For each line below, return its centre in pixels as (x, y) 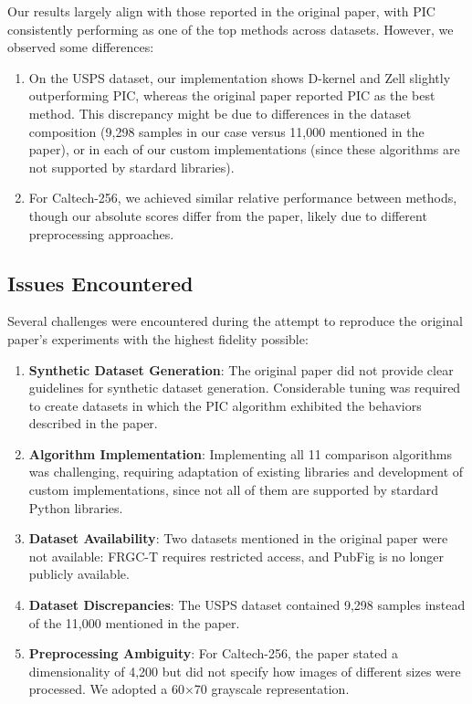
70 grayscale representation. (272, 689)
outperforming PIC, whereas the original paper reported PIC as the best (232, 95)
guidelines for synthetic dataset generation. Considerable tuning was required (245, 388)
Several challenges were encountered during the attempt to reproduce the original (235, 321)
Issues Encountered (100, 283)
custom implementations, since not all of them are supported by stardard (233, 490)
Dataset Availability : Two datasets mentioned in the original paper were (238, 538)
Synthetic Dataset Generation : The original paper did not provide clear (241, 369)
